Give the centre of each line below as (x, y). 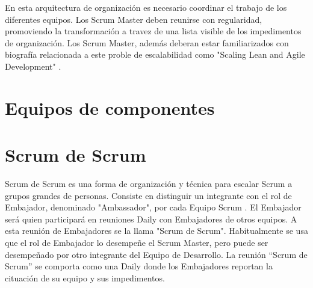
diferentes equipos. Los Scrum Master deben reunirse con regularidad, (134, 19)
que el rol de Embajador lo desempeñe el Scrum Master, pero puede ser (137, 243)
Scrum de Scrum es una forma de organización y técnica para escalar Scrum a (149, 184)
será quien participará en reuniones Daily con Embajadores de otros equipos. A (151, 219)
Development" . (33, 66)
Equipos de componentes (110, 107)
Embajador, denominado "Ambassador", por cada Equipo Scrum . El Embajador (153, 207)
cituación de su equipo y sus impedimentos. (85, 277)
